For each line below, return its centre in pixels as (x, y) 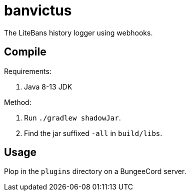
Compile (25, 52)
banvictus (38, 10)
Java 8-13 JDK (48, 86)
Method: (18, 102)
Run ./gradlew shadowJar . (72, 117)
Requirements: (28, 71)
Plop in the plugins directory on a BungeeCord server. (95, 171)
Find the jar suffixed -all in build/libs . (93, 133)
